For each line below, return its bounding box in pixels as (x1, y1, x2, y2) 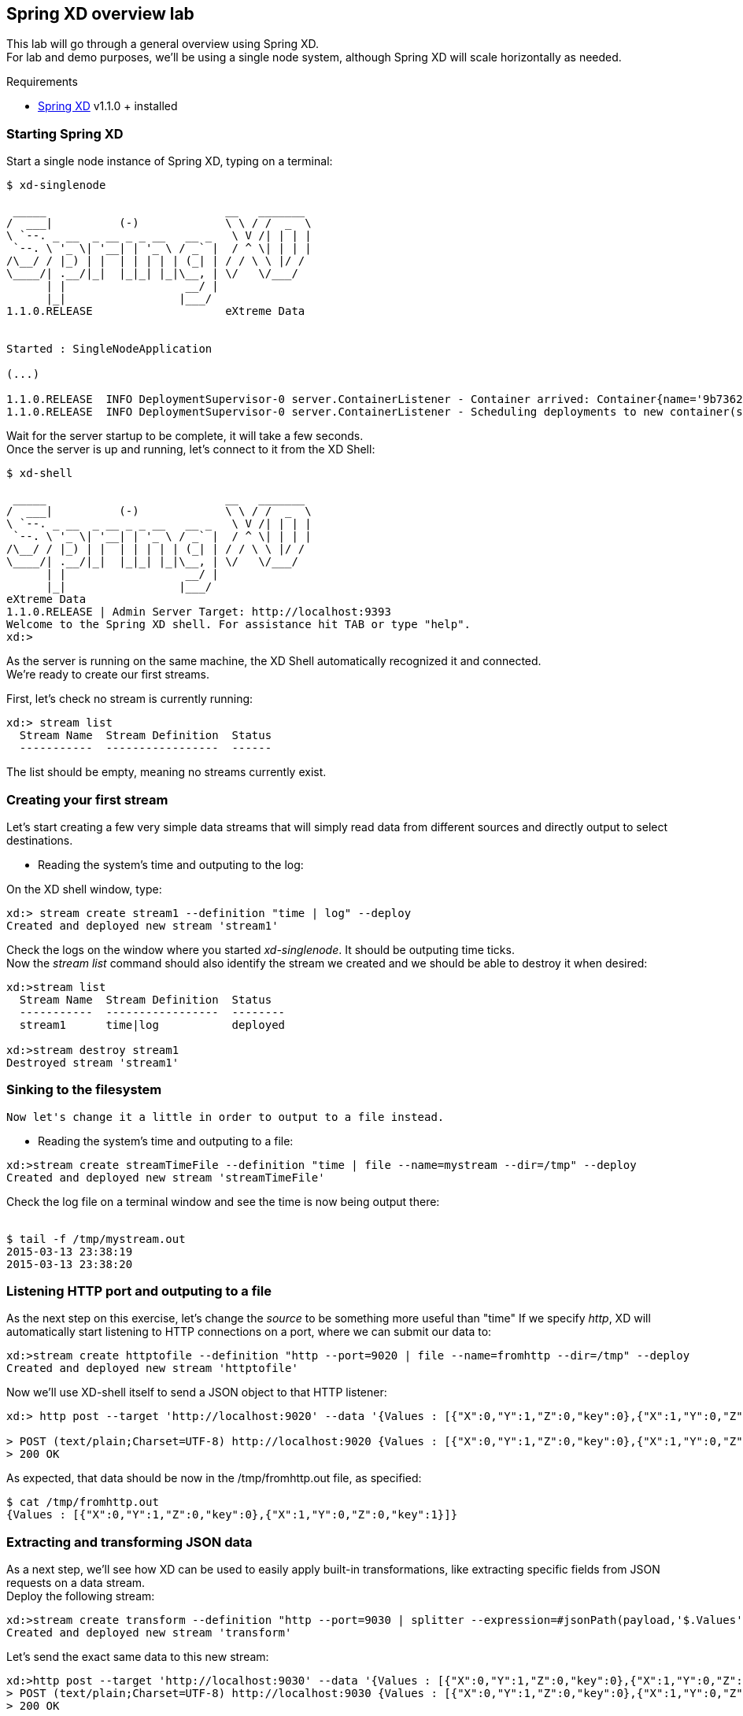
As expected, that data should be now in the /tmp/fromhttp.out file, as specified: (6, 1471, 422, 1485)
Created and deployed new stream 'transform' (6, 1626, 292, 1640)
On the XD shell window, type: (6, 882, 162, 896)
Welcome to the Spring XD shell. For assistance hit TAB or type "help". (6, 618, 471, 631)
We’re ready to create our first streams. (6, 668, 210, 682)
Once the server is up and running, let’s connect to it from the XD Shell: (6, 442, 375, 457)
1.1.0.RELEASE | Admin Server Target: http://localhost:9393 (6, 605, 391, 619)
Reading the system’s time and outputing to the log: (38, 857, 304, 871)
